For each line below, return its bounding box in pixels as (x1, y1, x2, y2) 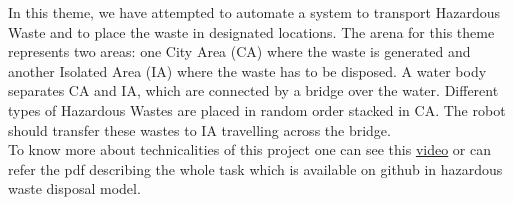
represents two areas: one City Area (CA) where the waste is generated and (8, 41, 471, 62)
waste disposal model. (8, 178, 141, 199)
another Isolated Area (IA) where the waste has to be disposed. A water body (8, 60, 487, 81)
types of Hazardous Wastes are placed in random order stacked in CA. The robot (8, 99, 506, 120)
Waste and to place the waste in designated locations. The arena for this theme (8, 21, 495, 42)
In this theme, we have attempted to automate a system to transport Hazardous (8, 2, 501, 22)
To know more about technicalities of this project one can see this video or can (8, 139, 492, 160)
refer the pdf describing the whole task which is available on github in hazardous (8, 158, 503, 179)
